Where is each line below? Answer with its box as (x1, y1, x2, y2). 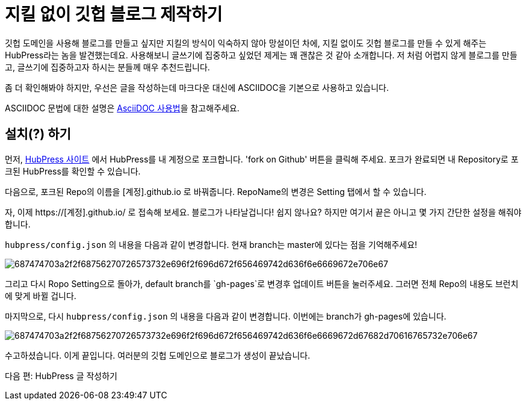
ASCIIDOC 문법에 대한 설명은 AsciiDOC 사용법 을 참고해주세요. (5, 102, 240, 113)
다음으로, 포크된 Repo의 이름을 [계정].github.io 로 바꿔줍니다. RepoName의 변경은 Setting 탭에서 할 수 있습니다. (5, 186, 427, 197)
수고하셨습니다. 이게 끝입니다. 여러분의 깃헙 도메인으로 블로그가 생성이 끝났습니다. (5, 350, 311, 360)
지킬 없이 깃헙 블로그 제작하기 (5, 4, 223, 25)
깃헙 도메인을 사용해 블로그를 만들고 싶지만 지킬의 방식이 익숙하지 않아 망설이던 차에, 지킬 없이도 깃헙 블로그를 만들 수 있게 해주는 (5, 37, 487, 48)
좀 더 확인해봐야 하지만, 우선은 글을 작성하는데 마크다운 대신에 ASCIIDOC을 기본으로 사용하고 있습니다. (5, 82, 389, 93)
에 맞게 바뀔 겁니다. (5, 290, 76, 301)
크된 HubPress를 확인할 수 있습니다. (5, 165, 141, 176)
